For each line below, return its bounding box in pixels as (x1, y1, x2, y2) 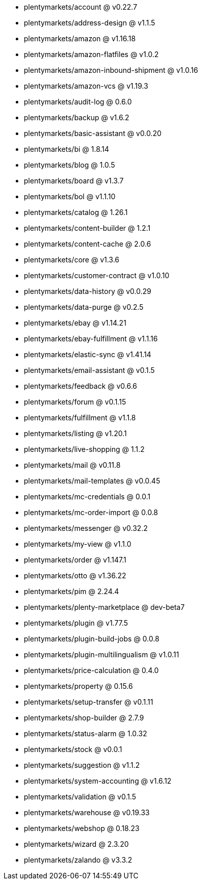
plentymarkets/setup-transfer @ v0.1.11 (24, 698, 153, 706)
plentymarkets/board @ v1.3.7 (24, 176, 124, 185)
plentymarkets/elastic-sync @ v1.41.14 (24, 350, 151, 359)
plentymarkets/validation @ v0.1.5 (24, 792, 137, 801)
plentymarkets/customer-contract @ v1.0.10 (24, 271, 170, 280)
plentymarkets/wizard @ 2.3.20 (24, 840, 129, 848)
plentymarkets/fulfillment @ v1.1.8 (24, 413, 136, 422)
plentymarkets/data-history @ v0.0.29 (24, 287, 151, 296)
